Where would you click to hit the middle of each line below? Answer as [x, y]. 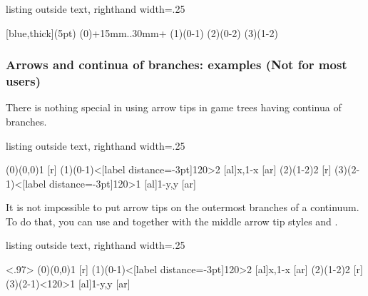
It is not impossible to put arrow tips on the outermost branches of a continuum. [183, 207]
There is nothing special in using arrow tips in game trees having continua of [174, 107]
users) [23, 81]
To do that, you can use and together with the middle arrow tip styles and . [172, 221]
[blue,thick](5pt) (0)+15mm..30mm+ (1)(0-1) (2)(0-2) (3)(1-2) [142, 32]
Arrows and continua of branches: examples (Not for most [177, 65]
